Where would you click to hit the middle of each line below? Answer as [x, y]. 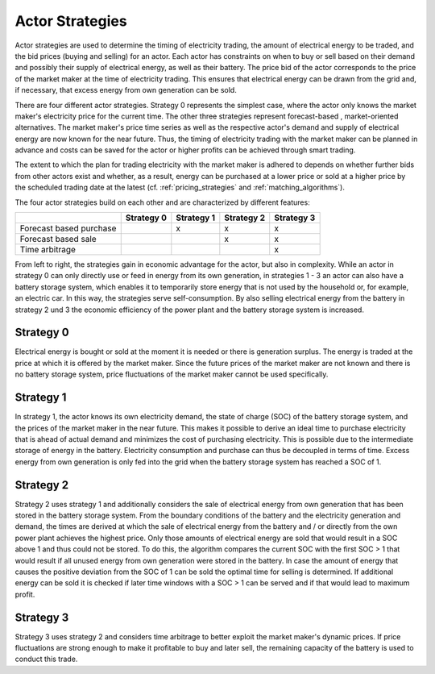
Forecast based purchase [68, 228]
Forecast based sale [58, 239]
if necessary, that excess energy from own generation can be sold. [126, 90]
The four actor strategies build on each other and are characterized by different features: [162, 202]
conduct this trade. [46, 659]
